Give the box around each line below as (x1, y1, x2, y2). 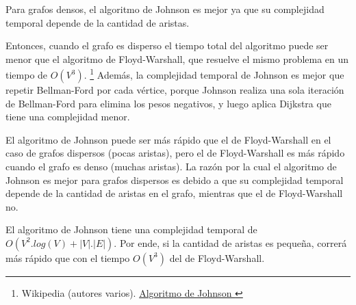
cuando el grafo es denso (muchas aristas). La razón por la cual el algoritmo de (5, 159, 337, 173)
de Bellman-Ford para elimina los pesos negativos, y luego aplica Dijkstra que (5, 96, 331, 110)
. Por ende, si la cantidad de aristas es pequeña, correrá (114, 235, 347, 250)
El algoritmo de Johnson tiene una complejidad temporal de (5, 222, 257, 237)
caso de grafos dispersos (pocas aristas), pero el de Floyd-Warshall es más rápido (5, 146, 345, 160)
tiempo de (5, 68, 48, 82)
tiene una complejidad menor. (5, 109, 130, 124)
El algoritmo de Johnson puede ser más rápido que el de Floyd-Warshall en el (5, 132, 331, 146)
